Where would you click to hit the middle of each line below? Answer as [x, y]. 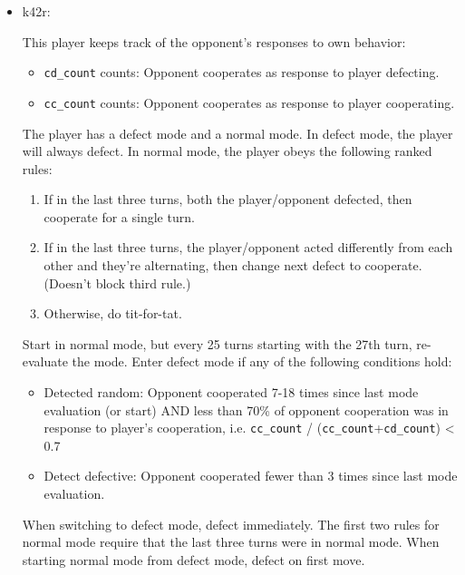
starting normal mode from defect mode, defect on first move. [194, 559]
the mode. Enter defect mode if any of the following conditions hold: [262, 361]
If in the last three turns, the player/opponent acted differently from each [248, 247]
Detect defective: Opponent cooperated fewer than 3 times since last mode [251, 476]
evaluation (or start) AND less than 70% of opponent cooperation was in [246, 409]
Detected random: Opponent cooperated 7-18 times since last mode [231, 392]
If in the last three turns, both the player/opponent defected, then [228, 199]
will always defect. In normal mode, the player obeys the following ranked [227, 151]
